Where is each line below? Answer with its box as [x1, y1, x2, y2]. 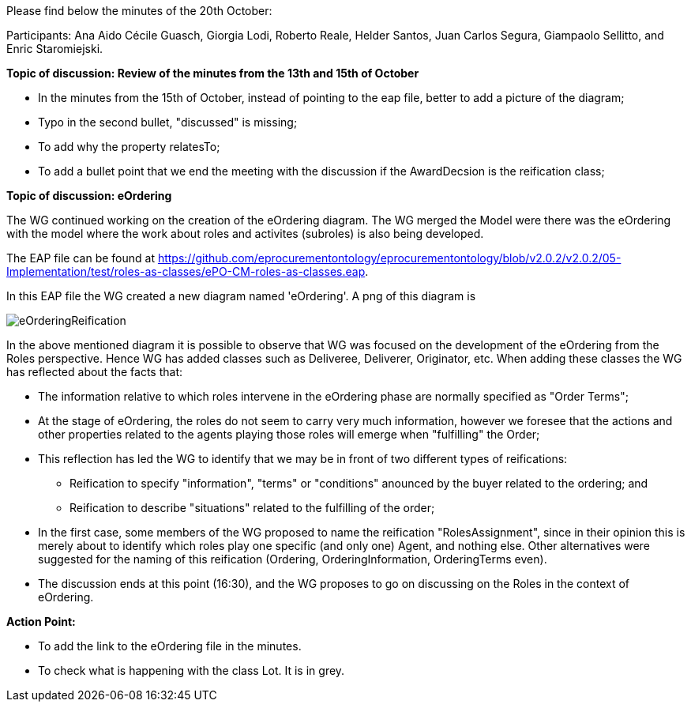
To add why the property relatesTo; [38, 140, 220, 153]
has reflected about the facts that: [6, 365, 183, 378]
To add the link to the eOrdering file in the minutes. [38, 639, 302, 653]
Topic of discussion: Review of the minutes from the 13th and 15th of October [6, 66, 419, 80]
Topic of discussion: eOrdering [6, 189, 172, 202]
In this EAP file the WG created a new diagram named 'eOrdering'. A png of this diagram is [6, 289, 476, 303]
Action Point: [6, 615, 76, 628]
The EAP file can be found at [6, 251, 155, 265]
